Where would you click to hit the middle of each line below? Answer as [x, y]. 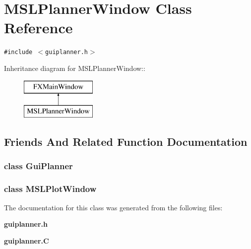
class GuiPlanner [38, 166]
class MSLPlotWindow [50, 189]
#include [18, 52]
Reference [38, 28]
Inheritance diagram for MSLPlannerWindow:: [75, 68]
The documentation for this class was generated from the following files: [113, 207]
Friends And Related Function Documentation [126, 142]
